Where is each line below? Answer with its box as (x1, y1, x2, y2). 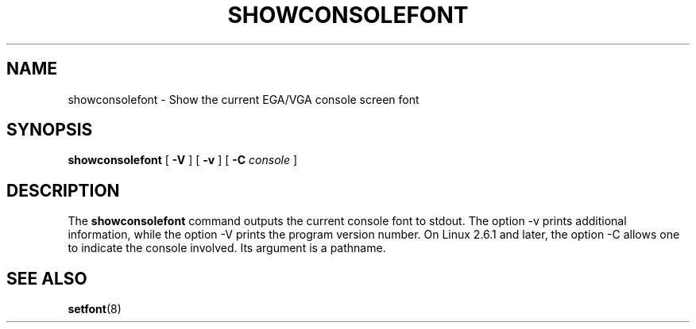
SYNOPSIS (6, 120, 93, 140)
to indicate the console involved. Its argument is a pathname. (68, 241, 386, 255)
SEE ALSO (6, 268, 87, 289)
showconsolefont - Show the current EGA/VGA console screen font (68, 92, 420, 106)
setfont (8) (68, 302, 122, 316)
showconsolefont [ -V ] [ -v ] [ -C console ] (68, 153, 298, 167)
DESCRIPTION (6, 180, 120, 201)
